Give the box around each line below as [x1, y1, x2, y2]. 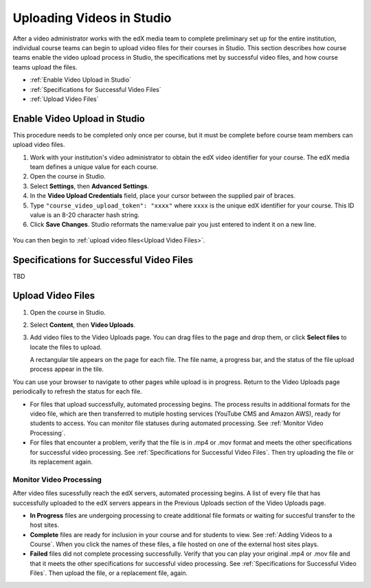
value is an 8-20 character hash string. [30, 210, 140, 219]
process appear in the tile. [30, 365, 104, 374]
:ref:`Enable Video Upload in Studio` [30, 76, 132, 84]
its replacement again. [30, 457, 93, 466]
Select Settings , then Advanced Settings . [30, 182, 150, 190]
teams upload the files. [12, 63, 78, 71]
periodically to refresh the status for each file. [12, 387, 142, 396]
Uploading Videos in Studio [12, 10, 172, 25]
